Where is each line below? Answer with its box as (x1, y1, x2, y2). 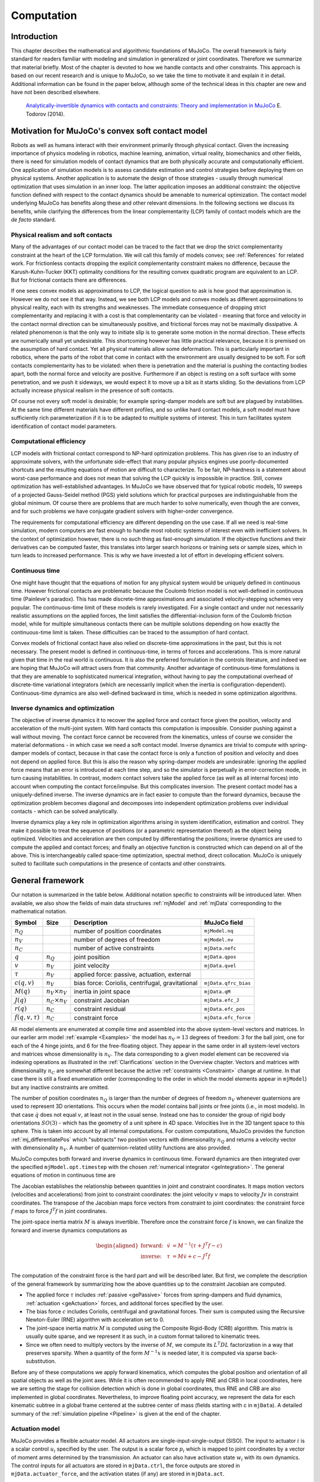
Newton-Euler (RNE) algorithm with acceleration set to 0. (25, 1316, 165, 1323)
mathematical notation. (11, 908, 68, 915)
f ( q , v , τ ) (14, 1014, 40, 1021)
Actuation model (11, 1424, 60, 1433)
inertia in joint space (73, 988, 130, 996)
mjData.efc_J (204, 997, 239, 1004)
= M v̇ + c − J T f (172, 1251, 210, 1260)
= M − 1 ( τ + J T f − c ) (172, 1241, 222, 1249)
